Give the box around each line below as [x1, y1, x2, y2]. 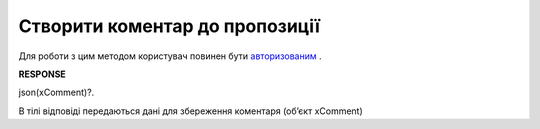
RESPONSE [18, 68, 67, 80]
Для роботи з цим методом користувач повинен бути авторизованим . [18, 50, 322, 62]
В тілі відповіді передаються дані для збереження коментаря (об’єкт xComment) [18, 105, 364, 117]
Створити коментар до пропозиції [18, 15, 320, 37]
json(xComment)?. [18, 86, 95, 99]
